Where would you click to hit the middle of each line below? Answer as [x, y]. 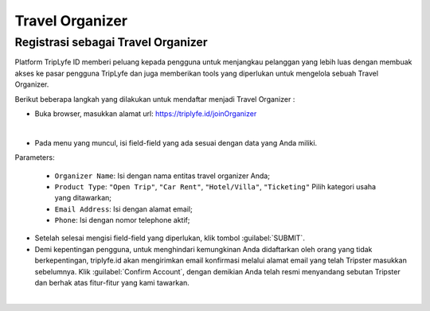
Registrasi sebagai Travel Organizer [111, 42]
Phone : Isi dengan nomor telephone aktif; [122, 220]
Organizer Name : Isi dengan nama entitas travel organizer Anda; [162, 176]
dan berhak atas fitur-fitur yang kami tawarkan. [112, 283]
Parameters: [35, 157]
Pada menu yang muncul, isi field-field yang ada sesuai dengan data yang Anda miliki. [176, 142]
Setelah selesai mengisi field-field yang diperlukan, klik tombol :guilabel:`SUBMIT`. [170, 238]
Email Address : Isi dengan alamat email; [123, 209]
